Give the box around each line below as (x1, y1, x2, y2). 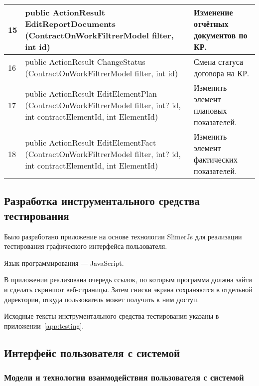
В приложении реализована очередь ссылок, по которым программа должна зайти (4, 274, 253, 285)
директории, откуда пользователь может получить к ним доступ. (4, 294, 199, 304)
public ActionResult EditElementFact (25, 136, 156, 148)
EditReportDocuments (25, 18, 116, 29)
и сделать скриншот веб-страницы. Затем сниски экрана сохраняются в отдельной (4, 284, 253, 294)
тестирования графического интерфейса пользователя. (4, 241, 167, 251)
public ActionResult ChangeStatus (25, 56, 145, 67)
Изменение (194, 6, 233, 18)
